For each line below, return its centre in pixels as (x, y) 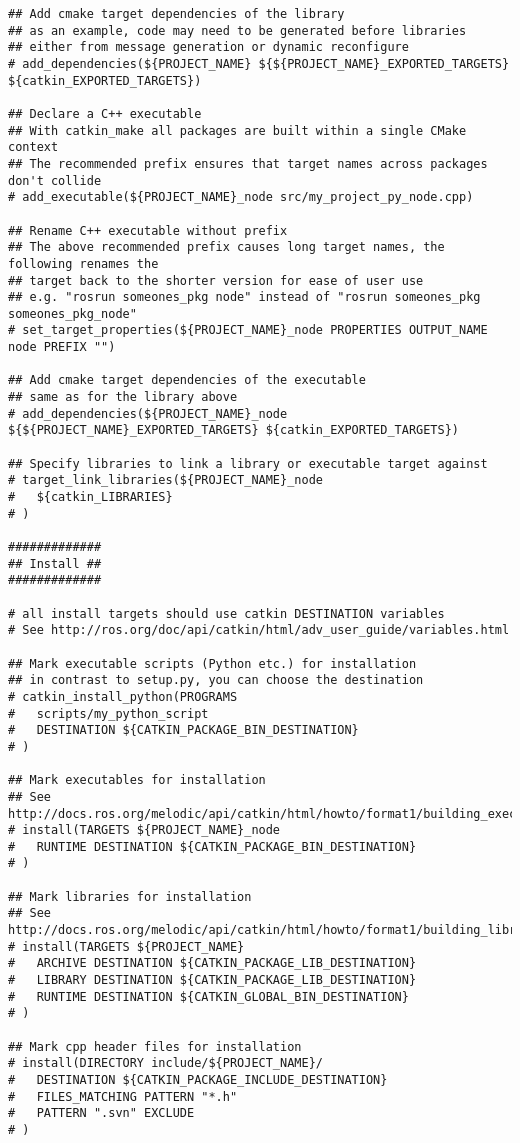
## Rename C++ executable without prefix (148, 230)
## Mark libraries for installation (130, 896)
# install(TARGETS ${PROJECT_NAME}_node (144, 830)
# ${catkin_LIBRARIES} (90, 497)
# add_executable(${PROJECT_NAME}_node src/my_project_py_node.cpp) (241, 197)
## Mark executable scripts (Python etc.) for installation (212, 663)
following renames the (83, 263)
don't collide (55, 180)
